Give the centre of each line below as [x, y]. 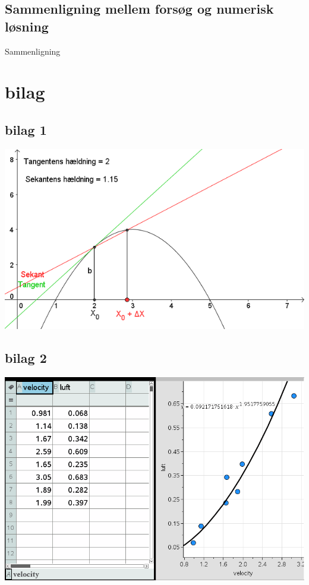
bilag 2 [26, 358]
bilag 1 [26, 129]
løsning [27, 26]
